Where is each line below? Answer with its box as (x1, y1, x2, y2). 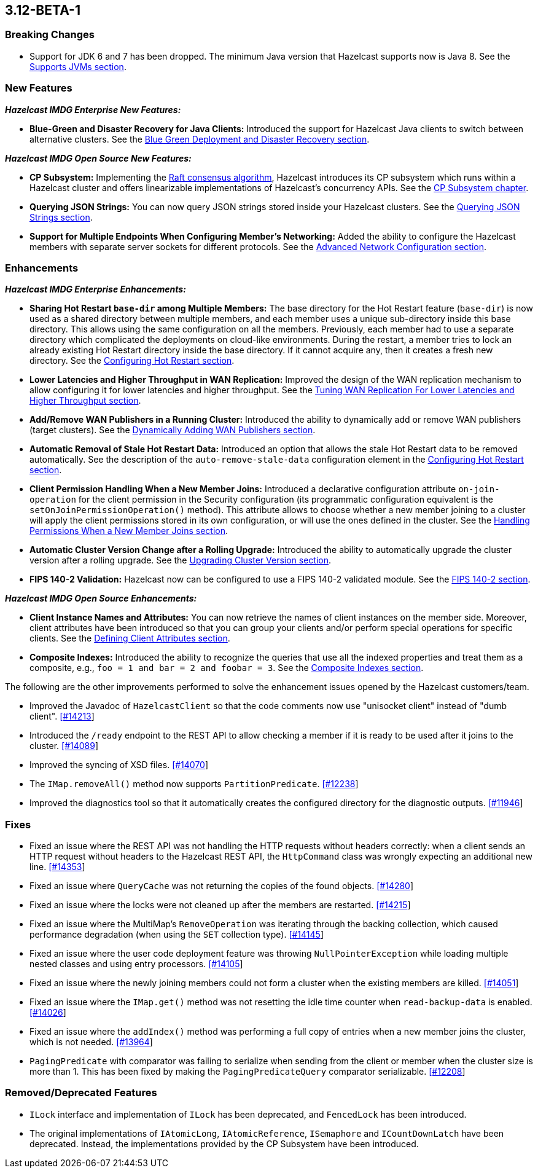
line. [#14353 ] (29, 861, 85, 873)
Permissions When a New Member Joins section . (29, 525, 228, 536)
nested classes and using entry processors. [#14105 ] (29, 959, 243, 970)
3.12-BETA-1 (5, 2, 80, 18)
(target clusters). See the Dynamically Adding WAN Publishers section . (29, 425, 316, 436)
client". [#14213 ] (29, 711, 95, 722)
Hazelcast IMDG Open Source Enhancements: (5, 593, 197, 604)
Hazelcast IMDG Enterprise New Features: (5, 104, 181, 115)
